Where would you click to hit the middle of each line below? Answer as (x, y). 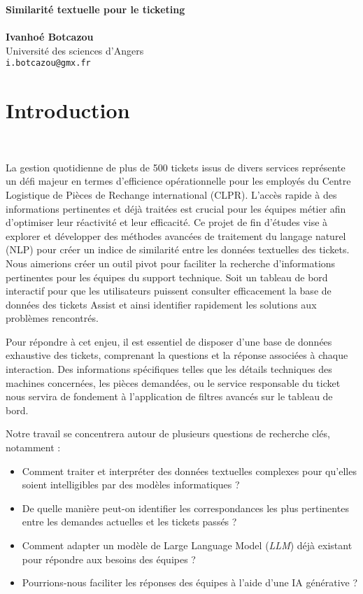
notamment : (33, 447)
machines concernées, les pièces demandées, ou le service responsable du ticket (173, 382)
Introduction (68, 110)
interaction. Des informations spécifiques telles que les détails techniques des (169, 369)
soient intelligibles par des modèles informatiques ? (131, 485)
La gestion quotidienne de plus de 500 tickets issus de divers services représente (176, 167)
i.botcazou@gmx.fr (48, 63)
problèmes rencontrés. (52, 318)
